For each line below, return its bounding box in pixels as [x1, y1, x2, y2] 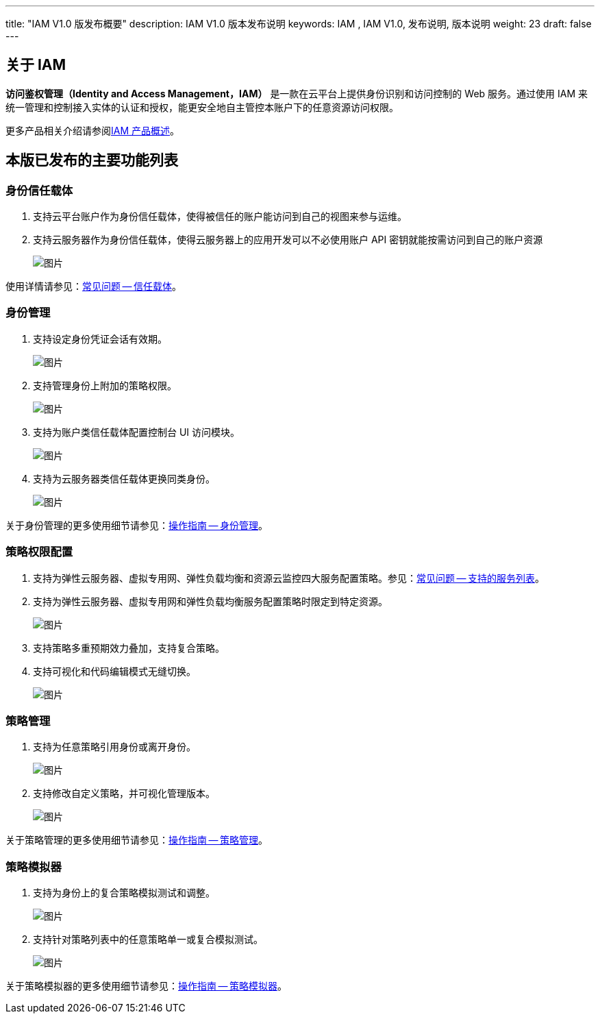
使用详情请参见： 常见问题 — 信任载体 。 [5, 280, 182, 293]
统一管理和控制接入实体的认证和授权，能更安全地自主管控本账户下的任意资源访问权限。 [5, 101, 399, 113]
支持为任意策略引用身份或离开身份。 [33, 741, 196, 753]
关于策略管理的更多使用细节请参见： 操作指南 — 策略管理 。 [5, 834, 268, 846]
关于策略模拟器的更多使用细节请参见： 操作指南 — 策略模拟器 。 [5, 980, 288, 992]
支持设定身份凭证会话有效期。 [33, 332, 167, 345]
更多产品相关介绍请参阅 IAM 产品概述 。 [5, 124, 180, 136]
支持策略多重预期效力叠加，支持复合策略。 [33, 641, 225, 654]
